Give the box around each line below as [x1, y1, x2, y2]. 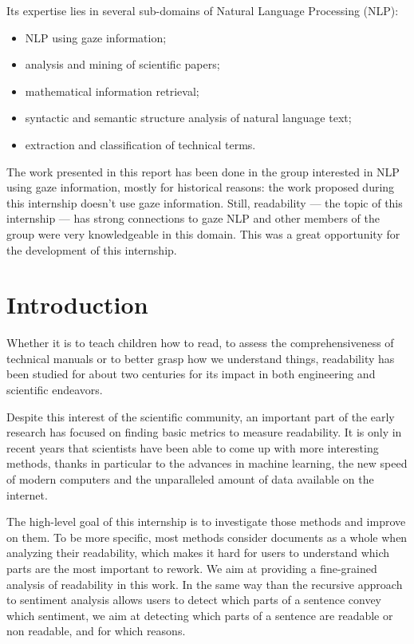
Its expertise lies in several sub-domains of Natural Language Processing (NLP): [6, 2, 399, 18]
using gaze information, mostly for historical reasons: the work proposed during [6, 179, 395, 196]
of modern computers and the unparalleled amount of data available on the [6, 471, 374, 487]
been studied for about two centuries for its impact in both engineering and [6, 365, 376, 382]
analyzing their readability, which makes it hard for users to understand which [6, 544, 390, 561]
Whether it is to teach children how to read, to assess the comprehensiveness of [6, 334, 394, 351]
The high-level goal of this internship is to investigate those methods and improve [6, 513, 406, 530]
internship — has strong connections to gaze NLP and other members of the [6, 210, 380, 227]
